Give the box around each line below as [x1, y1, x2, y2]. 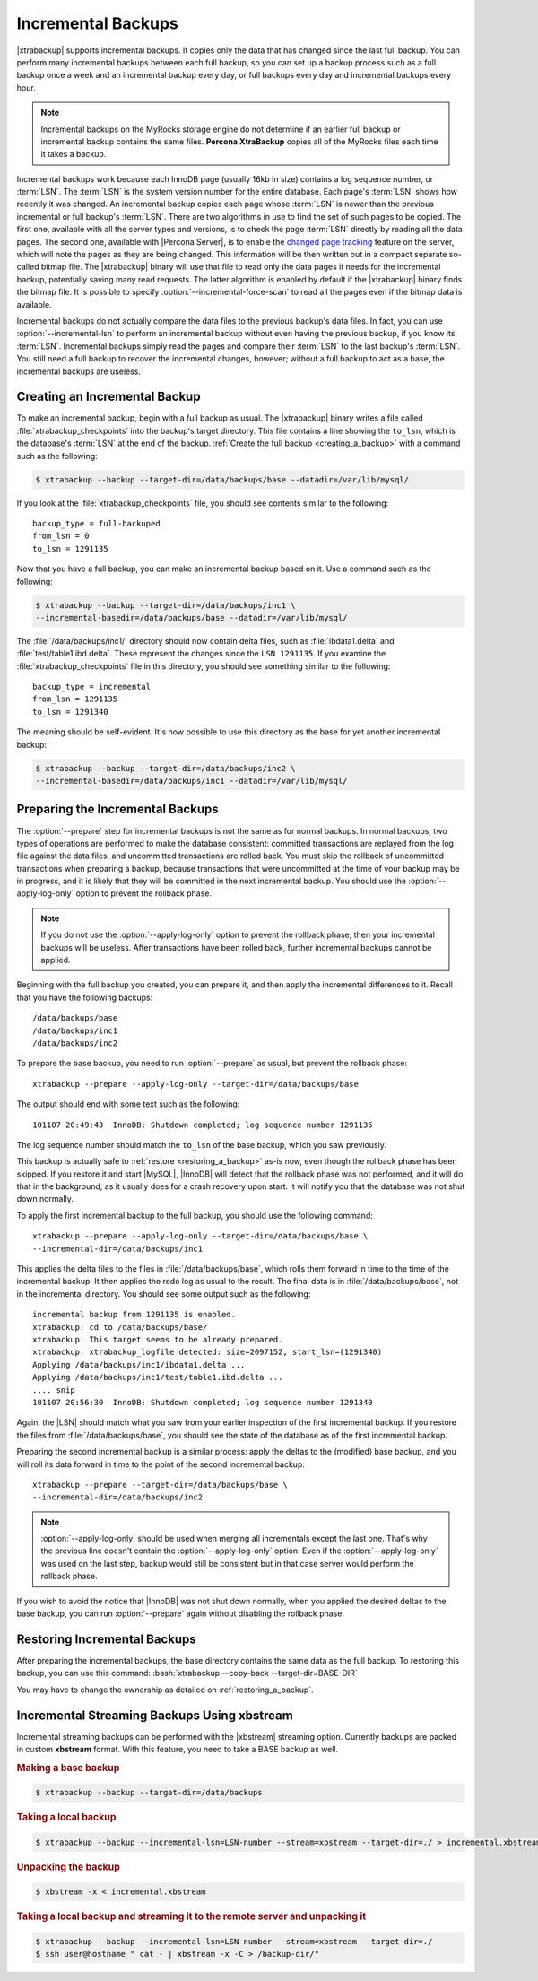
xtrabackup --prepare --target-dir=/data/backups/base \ [32, 1480, 289, 1490]
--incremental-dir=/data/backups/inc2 [32, 1492, 204, 1502]
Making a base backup [16, 1761, 120, 1774]
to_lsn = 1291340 [32, 707, 108, 717]
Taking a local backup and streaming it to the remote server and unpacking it [16, 1910, 367, 1923]
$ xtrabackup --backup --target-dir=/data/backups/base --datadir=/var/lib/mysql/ [35, 474, 410, 484]
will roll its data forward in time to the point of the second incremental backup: [16, 1458, 305, 1470]
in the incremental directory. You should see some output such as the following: [16, 1288, 311, 1299]
